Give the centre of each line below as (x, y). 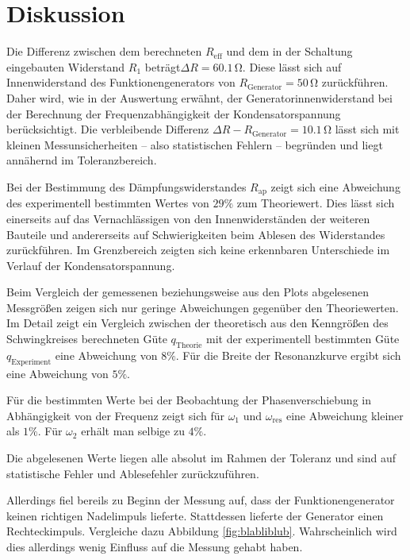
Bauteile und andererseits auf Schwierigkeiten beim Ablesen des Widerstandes (196, 234)
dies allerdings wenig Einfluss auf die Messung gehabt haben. (155, 547)
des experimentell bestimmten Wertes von (108, 203)
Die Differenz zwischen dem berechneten (104, 51)
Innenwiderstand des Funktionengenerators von (121, 82)
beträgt (163, 66)
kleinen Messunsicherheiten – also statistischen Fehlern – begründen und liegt (195, 144)
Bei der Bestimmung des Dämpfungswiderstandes (126, 186)
